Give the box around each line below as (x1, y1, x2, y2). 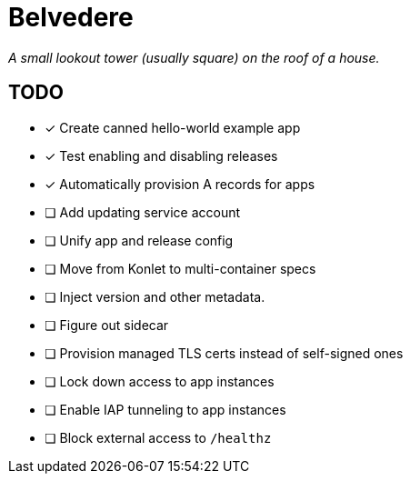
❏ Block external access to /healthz (45, 429, 272, 446)
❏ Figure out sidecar (45, 316, 169, 333)
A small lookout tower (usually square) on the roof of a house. (8, 49, 380, 65)
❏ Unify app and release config (45, 232, 234, 248)
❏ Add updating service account (45, 204, 241, 220)
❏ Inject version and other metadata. (45, 288, 265, 305)
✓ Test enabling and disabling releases (45, 147, 278, 164)
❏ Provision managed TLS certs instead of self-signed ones (45, 345, 404, 361)
